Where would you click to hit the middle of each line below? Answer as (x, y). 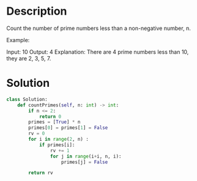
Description (37, 11)
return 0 (50, 116)
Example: (18, 40)
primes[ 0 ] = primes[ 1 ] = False (68, 128)
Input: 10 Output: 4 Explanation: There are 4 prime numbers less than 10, (98, 52)
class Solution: (27, 99)
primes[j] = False (84, 162)
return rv (41, 173)
